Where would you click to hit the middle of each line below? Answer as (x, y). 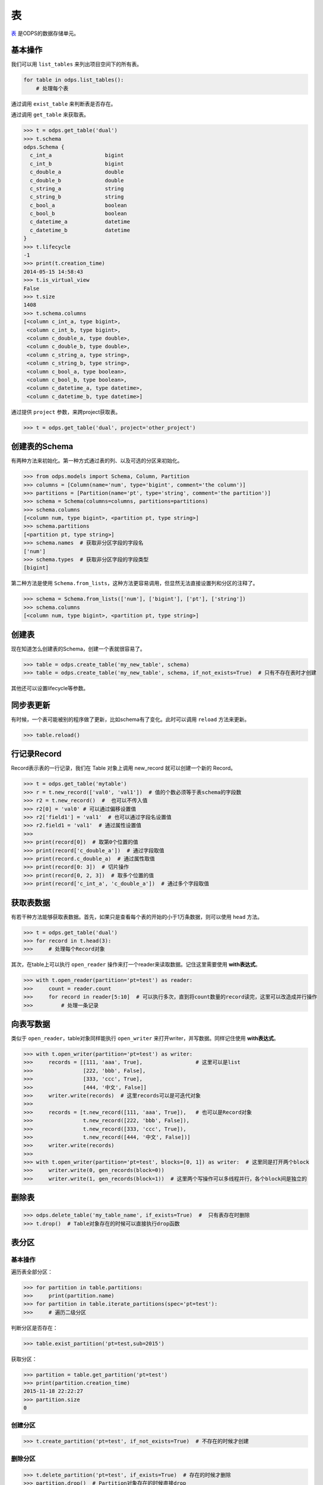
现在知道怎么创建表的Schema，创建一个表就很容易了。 (78, 649)
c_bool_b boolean (78, 214)
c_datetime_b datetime (80, 230)
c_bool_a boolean (78, 205)
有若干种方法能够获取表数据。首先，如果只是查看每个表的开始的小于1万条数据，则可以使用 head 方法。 (137, 917)
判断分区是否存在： (34, 1328)
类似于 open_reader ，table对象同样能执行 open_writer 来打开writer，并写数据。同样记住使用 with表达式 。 (145, 1038)
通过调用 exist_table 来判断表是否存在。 (64, 103)
